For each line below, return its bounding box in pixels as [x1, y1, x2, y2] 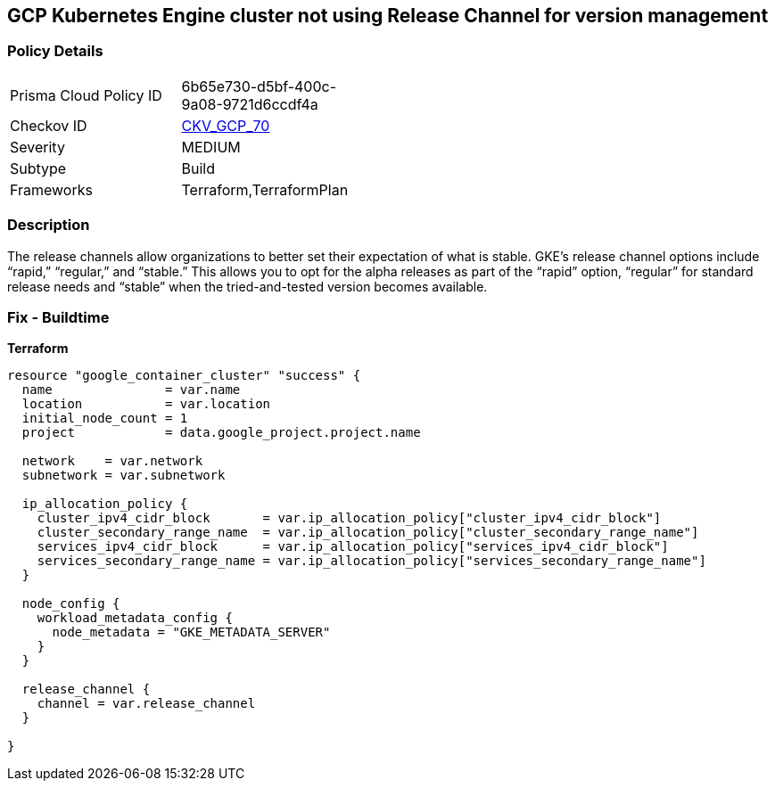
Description [7, 216, 90, 234]
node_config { [21, 596, 120, 612]
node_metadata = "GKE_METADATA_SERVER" [52, 625, 331, 640]
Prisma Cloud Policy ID [10, 86, 162, 104]
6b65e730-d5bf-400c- [181, 77, 337, 95]
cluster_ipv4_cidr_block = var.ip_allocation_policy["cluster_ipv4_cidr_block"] [37, 511, 662, 526]
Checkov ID [10, 116, 87, 135]
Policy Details [7, 42, 103, 61]
